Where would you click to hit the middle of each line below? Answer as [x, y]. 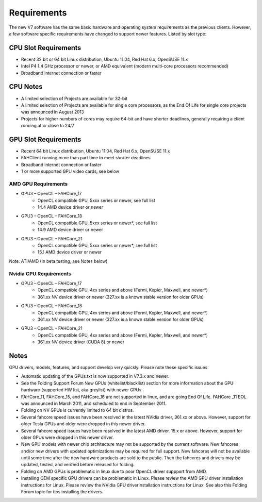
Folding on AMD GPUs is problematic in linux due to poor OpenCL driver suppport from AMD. [114, 471]
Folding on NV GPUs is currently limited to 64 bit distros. [78, 410]
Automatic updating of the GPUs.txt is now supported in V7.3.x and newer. [95, 376]
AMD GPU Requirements [38, 184]
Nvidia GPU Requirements [40, 273]
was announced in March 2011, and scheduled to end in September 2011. [94, 403]
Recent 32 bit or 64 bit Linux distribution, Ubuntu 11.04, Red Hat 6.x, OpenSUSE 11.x [105, 59]
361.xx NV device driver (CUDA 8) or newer [81, 342]
